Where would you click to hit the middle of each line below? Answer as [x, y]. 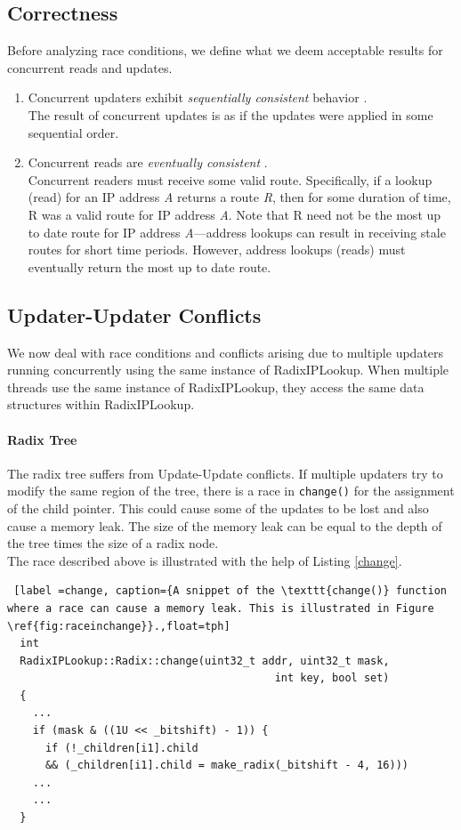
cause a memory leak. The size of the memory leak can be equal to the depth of [225, 525]
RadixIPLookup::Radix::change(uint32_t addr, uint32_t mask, [205, 661]
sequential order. [73, 132]
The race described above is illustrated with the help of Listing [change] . [205, 560]
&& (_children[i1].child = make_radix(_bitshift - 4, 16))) [227, 766]
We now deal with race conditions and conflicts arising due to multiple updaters [226, 352]
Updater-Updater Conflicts [134, 314]
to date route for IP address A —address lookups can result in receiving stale [237, 232]
